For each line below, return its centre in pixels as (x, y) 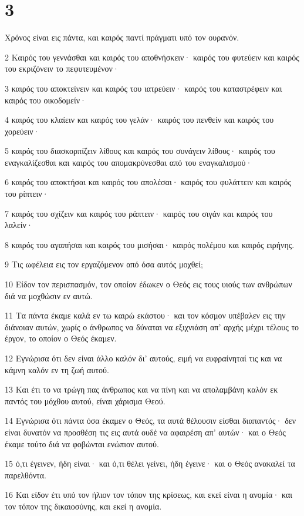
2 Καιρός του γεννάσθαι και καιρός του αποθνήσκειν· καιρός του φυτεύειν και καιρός (152, 57)
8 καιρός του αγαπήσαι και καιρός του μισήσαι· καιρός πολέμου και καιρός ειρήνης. (150, 244)
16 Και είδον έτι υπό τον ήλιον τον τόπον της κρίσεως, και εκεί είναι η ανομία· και (148, 495)
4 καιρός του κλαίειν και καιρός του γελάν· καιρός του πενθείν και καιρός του (139, 120)
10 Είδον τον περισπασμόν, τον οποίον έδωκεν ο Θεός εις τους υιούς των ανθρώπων (148, 284)
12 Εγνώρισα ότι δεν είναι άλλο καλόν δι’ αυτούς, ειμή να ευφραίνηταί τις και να (143, 358)
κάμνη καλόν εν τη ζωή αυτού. (57, 369)
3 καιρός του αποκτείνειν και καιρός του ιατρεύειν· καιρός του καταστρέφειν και (143, 88)
